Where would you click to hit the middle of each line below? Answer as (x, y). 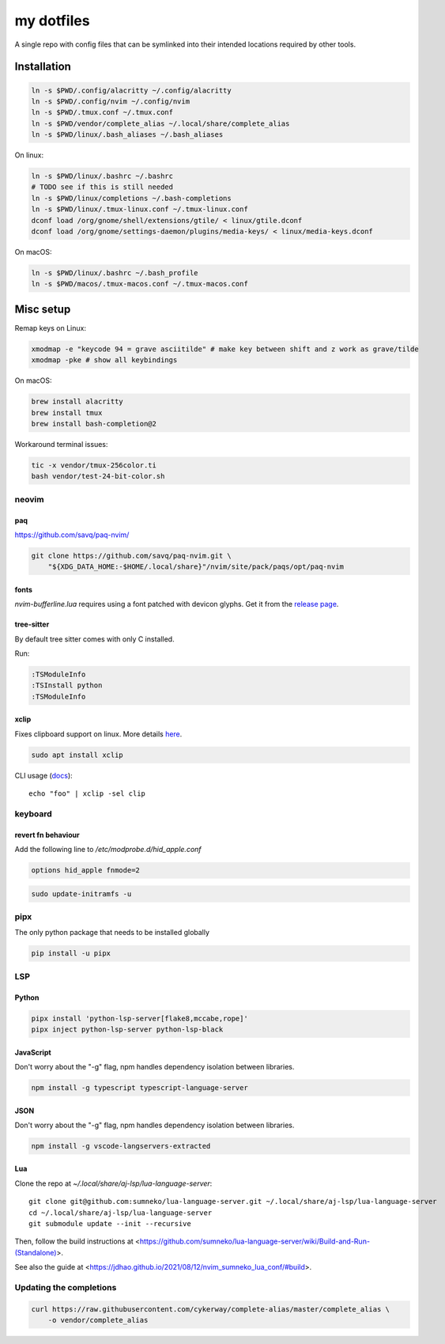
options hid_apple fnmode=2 (85, 871)
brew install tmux (67, 413)
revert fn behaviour (47, 835)
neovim (29, 499)
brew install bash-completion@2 (94, 424)
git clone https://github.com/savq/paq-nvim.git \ (132, 555)
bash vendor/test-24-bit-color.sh (98, 476)
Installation (43, 67)
